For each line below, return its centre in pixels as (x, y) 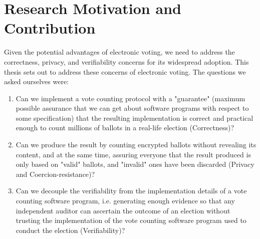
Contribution (50, 28)
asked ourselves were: (36, 81)
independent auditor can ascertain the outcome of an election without (123, 210)
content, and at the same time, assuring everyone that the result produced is (133, 154)
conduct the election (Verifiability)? (70, 230)
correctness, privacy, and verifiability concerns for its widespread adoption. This (126, 61)
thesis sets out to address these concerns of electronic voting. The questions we (125, 71)
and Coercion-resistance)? (55, 174)
